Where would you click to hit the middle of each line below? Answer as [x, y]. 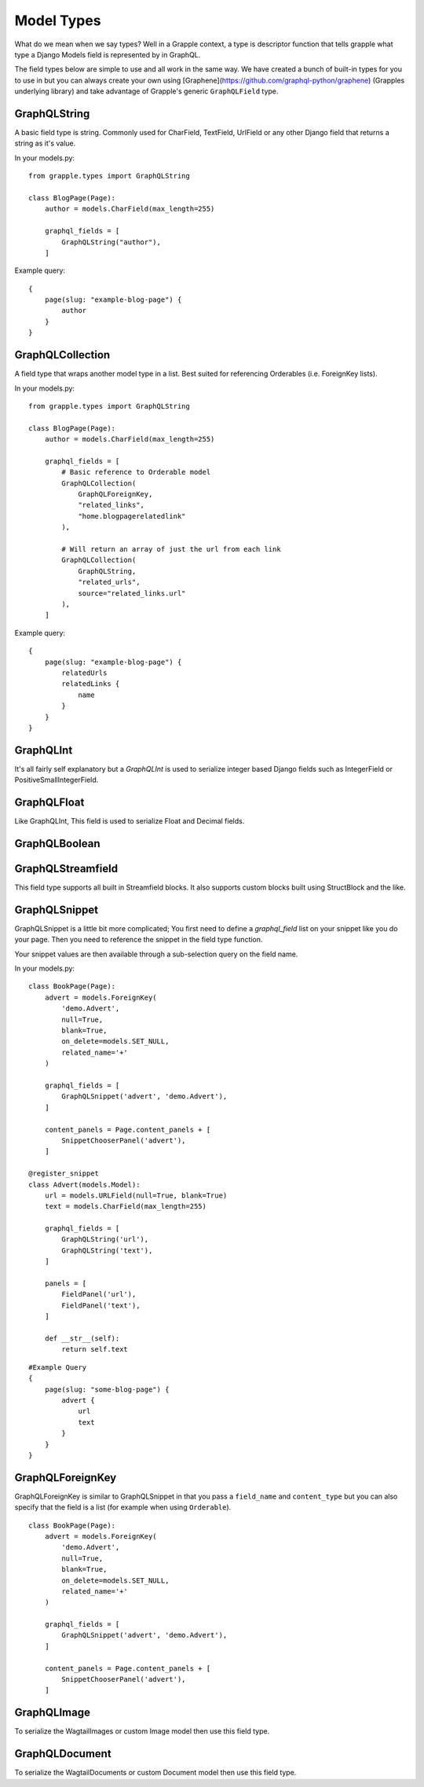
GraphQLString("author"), [111, 242]
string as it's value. [45, 143]
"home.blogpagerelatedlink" [132, 516]
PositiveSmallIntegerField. [57, 780]
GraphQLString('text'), [107, 1250]
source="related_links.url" [132, 593]
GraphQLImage [52, 1713]
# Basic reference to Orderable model [136, 472]
